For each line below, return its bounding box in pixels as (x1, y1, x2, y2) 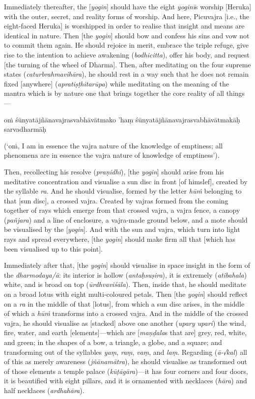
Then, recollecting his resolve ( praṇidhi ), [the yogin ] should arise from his (4, 166, 224, 176)
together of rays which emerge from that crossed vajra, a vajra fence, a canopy (4, 205, 240, 215)
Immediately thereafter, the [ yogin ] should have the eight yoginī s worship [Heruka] (4, 1, 252, 11)
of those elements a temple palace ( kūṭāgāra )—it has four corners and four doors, (4, 366, 248, 376)
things (226, 88, 245, 98)
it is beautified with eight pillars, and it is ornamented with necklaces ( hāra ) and (4, 375, 247, 386)
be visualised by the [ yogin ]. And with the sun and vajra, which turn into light (4, 224, 240, 234)
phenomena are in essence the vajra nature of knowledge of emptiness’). (4, 150, 220, 160)
